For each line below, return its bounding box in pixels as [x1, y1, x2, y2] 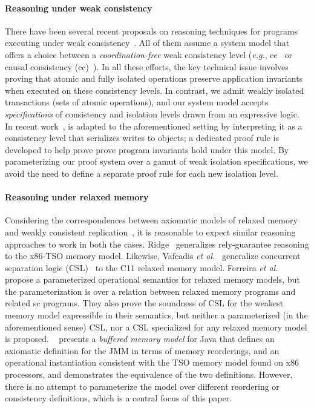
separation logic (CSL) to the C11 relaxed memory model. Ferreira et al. [5, 261, 278, 274]
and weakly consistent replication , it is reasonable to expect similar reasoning [5, 225, 296, 238]
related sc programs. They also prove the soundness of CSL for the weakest [5, 297, 284, 309]
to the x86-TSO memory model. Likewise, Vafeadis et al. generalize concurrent [5, 249, 301, 262]
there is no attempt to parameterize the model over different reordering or [5, 380, 280, 392]
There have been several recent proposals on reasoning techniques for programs [5, 24, 298, 37]
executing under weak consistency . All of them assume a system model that [5, 36, 290, 49]
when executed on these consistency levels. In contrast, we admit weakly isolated [5, 84, 304, 96]
